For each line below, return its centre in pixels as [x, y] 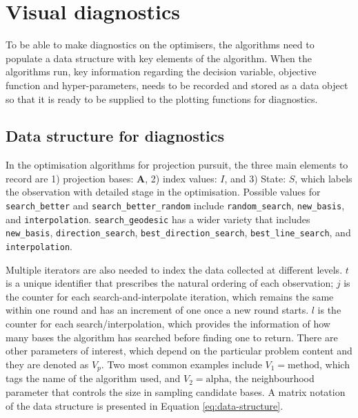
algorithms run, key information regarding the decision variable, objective [161, 72]
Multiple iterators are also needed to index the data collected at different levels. [174, 269]
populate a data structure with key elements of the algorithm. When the [159, 58]
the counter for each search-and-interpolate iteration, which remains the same [170, 296]
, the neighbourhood [272, 378]
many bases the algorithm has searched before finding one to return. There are [172, 337]
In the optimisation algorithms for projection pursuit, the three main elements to [177, 165]
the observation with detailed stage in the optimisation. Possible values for [163, 192]
